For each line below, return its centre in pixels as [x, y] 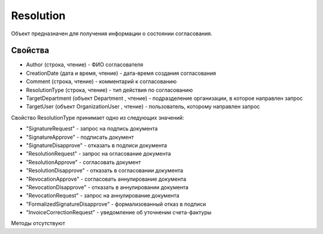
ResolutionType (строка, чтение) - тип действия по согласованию [109, 90]
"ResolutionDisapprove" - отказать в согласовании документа [105, 171]
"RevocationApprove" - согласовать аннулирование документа [106, 179]
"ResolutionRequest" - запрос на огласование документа [99, 154]
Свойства [30, 51]
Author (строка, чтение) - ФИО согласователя [85, 65]
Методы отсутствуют [38, 223]
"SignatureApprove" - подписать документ [80, 137]
